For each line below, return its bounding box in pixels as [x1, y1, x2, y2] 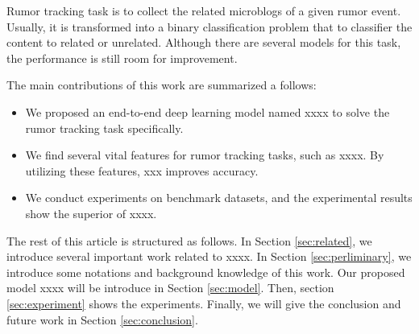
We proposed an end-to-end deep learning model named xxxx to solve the [25, 103, 390, 120]
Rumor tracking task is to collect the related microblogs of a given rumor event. [6, 2, 401, 19]
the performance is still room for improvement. [6, 49, 238, 66]
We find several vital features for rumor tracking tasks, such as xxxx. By [25, 146, 384, 163]
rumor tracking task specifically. [25, 119, 184, 136]
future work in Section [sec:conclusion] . [6, 311, 198, 328]
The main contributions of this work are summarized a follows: [6, 76, 317, 93]
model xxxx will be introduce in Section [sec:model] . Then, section [6, 279, 334, 296]
